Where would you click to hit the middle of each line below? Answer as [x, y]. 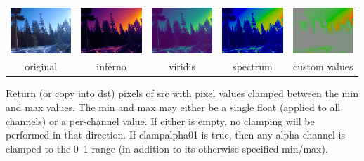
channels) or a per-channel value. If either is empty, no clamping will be [160, 121]
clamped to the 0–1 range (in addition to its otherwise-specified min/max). [167, 148]
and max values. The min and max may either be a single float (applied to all [173, 107]
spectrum [253, 66]
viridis [182, 66]
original [41, 66]
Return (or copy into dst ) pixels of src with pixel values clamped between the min [182, 93]
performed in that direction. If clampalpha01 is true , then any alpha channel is [175, 135]
